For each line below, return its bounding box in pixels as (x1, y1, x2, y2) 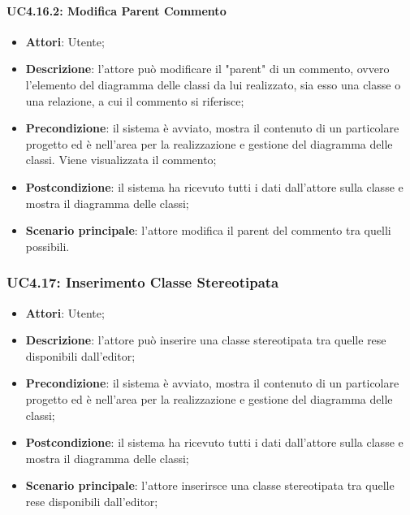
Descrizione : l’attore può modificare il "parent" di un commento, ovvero (25, 60, 390, 77)
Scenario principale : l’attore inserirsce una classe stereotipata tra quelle (25, 477, 395, 494)
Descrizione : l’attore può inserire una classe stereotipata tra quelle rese (25, 331, 386, 348)
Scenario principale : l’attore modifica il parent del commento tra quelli (25, 222, 391, 239)
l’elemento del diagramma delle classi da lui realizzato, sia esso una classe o (25, 76, 401, 93)
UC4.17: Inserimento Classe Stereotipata (6, 272, 279, 292)
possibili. (25, 237, 70, 254)
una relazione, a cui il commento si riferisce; (25, 92, 244, 109)
